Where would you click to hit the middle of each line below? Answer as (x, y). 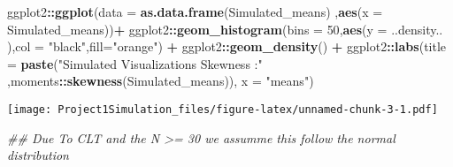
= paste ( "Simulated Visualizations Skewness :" (135, 63)
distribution (38, 155)
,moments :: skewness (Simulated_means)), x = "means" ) (161, 81)
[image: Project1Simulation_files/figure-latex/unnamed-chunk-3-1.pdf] (223, 109)
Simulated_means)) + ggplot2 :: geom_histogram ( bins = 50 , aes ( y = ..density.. (225, 29)
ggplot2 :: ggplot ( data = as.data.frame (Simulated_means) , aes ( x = (195, 11)
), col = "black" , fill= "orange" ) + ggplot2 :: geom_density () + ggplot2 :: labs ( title (227, 46)
